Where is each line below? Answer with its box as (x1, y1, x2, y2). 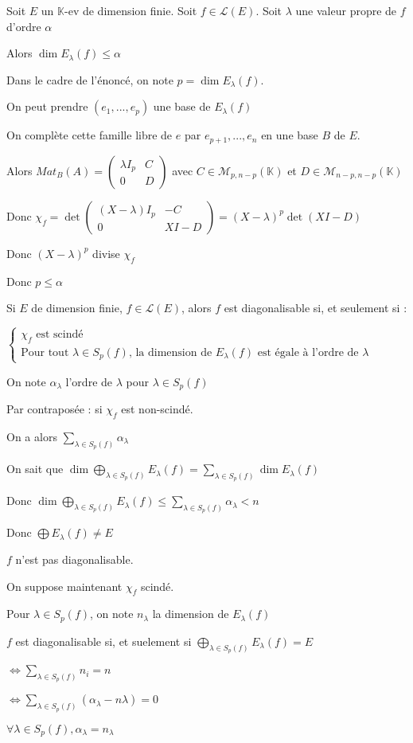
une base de (153, 98, 211, 115)
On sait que (6, 460, 64, 477)
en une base (261, 127, 318, 143)
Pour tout (21, 346, 69, 358)
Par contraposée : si (6, 401, 103, 417)
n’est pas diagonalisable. (15, 551, 134, 568)
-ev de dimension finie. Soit (64, 2, 197, 18)
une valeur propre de (295, 2, 397, 18)
